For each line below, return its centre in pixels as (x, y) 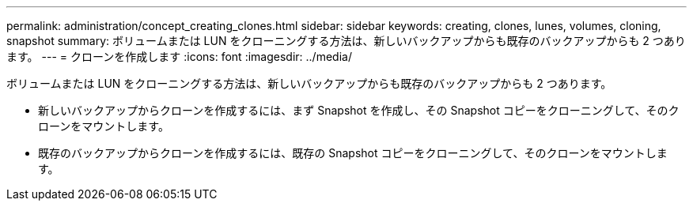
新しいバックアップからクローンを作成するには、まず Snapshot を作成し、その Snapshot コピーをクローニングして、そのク (359, 110)
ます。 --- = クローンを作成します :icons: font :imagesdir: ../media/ (179, 56)
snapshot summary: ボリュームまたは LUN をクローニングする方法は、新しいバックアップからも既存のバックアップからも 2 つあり (346, 41)
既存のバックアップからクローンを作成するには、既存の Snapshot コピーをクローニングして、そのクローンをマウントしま (353, 153)
